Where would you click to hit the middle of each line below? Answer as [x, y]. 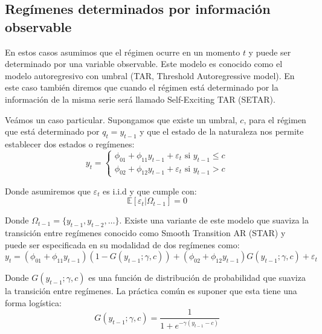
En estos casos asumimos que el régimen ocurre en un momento [123, 52]
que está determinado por [52, 131]
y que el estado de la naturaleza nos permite [222, 131]
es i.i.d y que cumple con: [150, 191]
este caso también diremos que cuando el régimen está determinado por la [142, 87]
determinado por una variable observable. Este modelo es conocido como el [144, 64]
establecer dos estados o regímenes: [70, 143]
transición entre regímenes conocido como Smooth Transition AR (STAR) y [145, 233]
